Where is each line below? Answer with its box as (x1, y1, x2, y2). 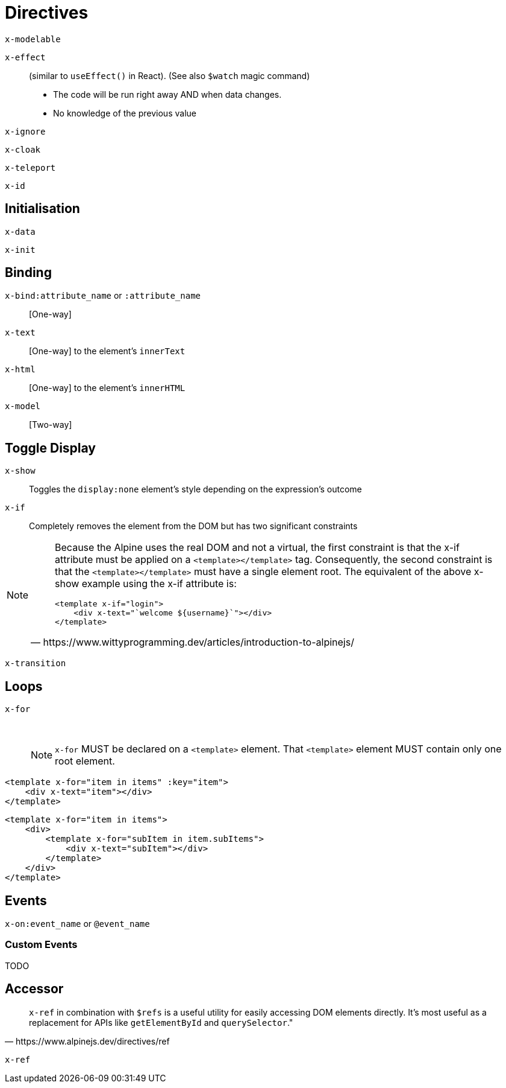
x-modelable (5, 34, 61, 44)
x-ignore (5, 126, 46, 136)
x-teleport (5, 162, 56, 173)
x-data (5, 226, 36, 237)
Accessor (5, 981, 64, 997)
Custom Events (5, 938, 78, 951)
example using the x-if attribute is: (81, 577, 237, 590)
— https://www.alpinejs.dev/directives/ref (5, 1036, 170, 1046)
